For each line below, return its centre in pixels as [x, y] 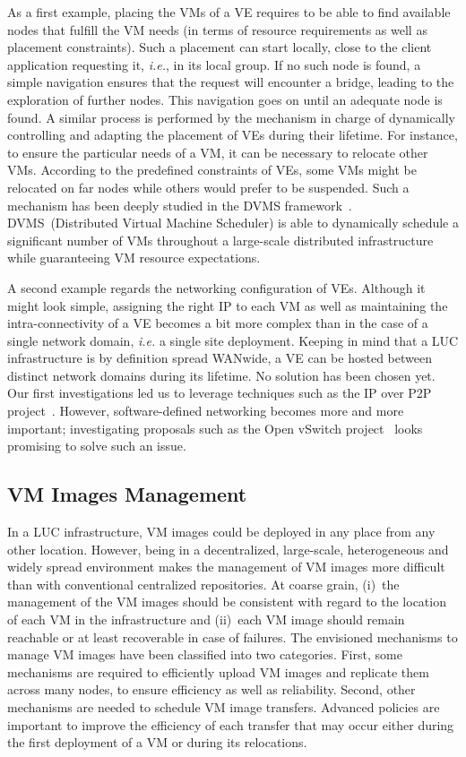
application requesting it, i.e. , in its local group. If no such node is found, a [214, 64]
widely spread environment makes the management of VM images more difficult [226, 567]
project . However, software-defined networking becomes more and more [206, 411]
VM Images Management [127, 494]
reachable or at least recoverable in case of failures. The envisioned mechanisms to [233, 637]
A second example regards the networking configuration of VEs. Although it [216, 287]
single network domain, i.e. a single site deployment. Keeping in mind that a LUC [233, 340]
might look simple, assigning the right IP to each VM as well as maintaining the [228, 305]
